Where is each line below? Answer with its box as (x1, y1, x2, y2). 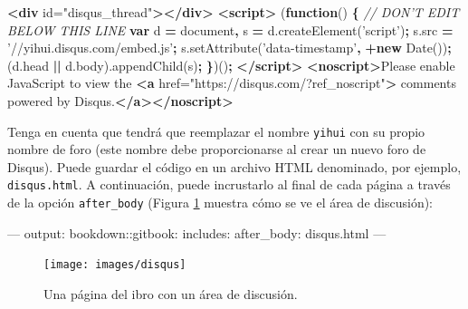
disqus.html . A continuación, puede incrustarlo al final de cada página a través (7, 175, 451, 194)
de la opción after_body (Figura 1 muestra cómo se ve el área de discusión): (7, 193, 433, 212)
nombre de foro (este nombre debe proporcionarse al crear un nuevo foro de (7, 140, 426, 159)
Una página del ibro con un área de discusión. (43, 284, 298, 303)
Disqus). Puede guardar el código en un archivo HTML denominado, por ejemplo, (7, 157, 462, 176)
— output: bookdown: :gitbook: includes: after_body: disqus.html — (7, 223, 387, 242)
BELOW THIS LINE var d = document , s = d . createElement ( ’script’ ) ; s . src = (7, 20, 454, 39)
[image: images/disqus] (43, 258, 186, 272)
